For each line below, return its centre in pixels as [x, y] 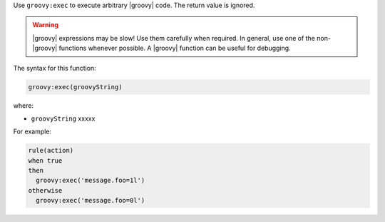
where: [24, 105]
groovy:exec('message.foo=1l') [91, 181]
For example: [32, 131]
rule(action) [51, 151]
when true [45, 160]
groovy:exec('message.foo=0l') [91, 201]
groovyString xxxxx [63, 118]
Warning [45, 25]
